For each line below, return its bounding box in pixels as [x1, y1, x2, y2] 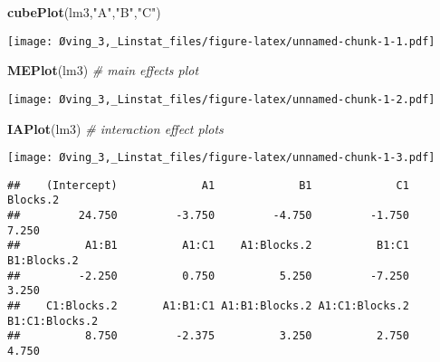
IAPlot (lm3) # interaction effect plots [7, 119, 224, 138]
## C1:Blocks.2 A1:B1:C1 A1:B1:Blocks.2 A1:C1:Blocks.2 [7, 300, 409, 312]
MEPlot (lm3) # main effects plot [7, 61, 199, 80]
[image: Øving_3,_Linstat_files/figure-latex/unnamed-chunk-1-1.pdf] [7, 34, 435, 48]
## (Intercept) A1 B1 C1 [7, 178, 409, 192]
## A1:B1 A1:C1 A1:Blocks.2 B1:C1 [7, 239, 409, 252]
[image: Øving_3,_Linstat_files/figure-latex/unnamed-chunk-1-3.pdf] [7, 151, 435, 165]
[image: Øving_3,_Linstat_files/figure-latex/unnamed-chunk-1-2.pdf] [7, 92, 435, 106]
